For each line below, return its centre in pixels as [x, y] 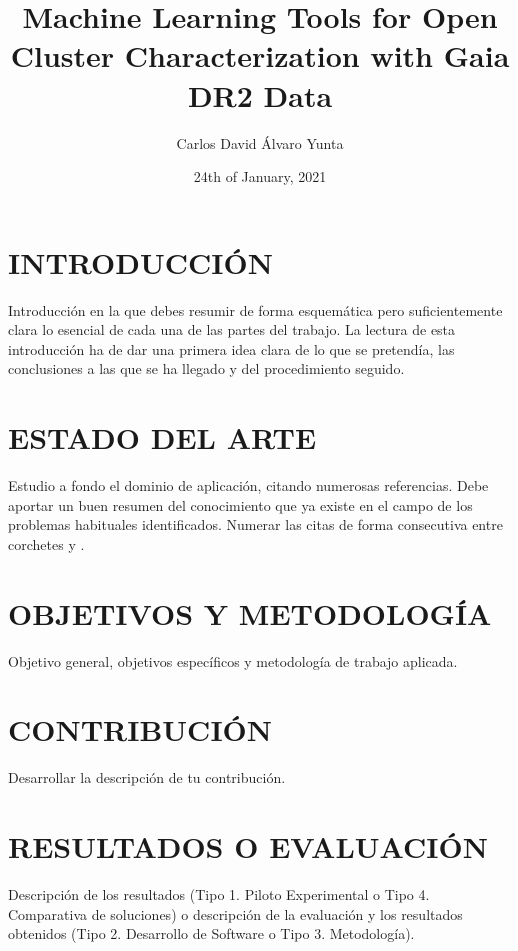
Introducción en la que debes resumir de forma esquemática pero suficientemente [255, 309]
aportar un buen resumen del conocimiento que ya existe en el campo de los [240, 504]
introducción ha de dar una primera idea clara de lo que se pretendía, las [231, 348]
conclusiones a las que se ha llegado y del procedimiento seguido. [206, 368]
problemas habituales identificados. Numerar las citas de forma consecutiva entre [255, 524]
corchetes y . [46, 543]
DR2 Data [260, 94]
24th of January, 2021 [260, 176]
